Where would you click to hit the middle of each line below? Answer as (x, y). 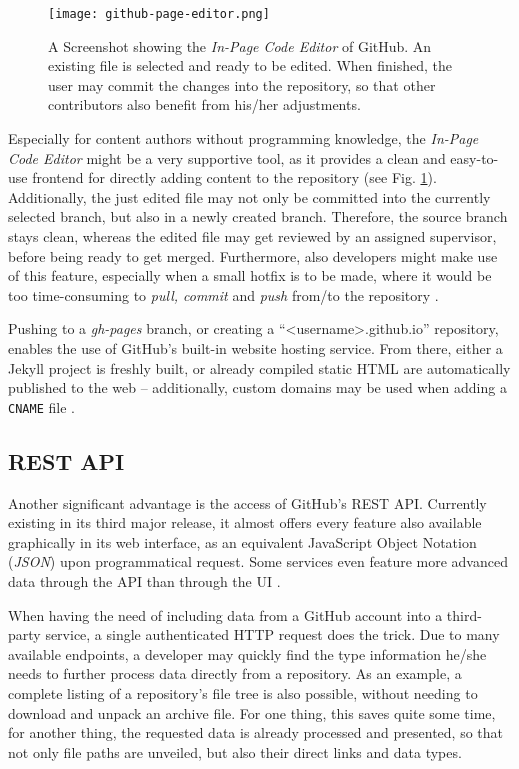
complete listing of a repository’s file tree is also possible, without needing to (243, 692)
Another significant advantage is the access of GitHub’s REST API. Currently (247, 502)
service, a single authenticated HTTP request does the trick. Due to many (272, 634)
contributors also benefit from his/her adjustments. (204, 104)
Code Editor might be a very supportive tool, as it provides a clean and (227, 157)
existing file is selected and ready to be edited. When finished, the (250, 65)
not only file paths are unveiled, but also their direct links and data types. (235, 751)
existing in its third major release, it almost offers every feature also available (245, 522)
